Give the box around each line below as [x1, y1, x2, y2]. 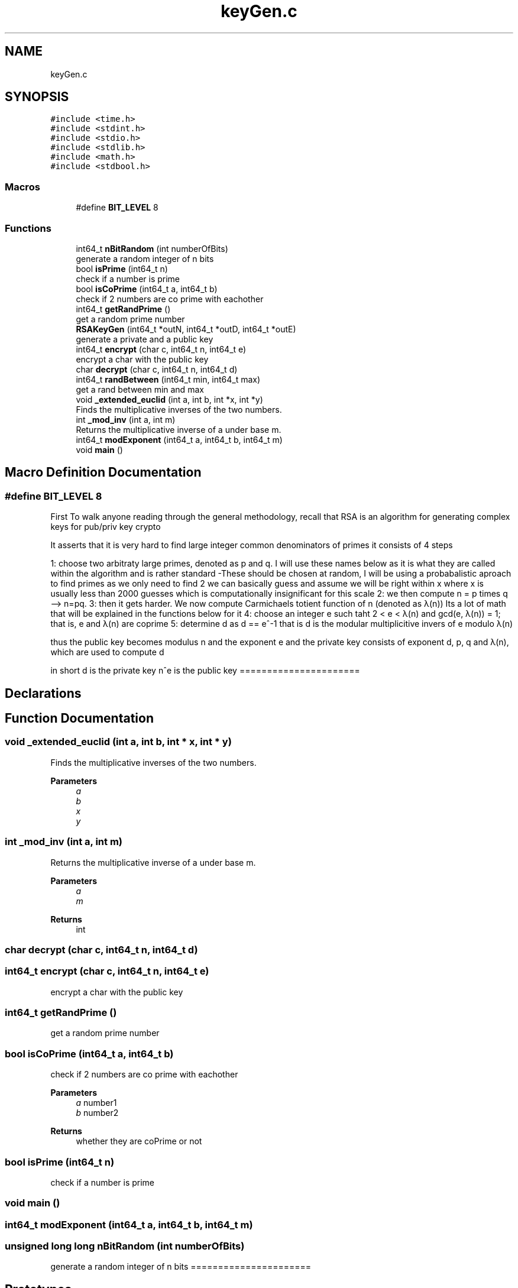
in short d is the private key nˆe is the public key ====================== [50, 665, 360, 676]
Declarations [5, 685, 82, 701]
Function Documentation [5, 711, 154, 726]
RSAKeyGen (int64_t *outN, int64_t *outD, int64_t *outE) [76, 323, 296, 334]
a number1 [76, 1098, 117, 1108]
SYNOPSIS [5, 89, 69, 105]
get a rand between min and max [76, 384, 204, 394]
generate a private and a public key [76, 334, 213, 344]
